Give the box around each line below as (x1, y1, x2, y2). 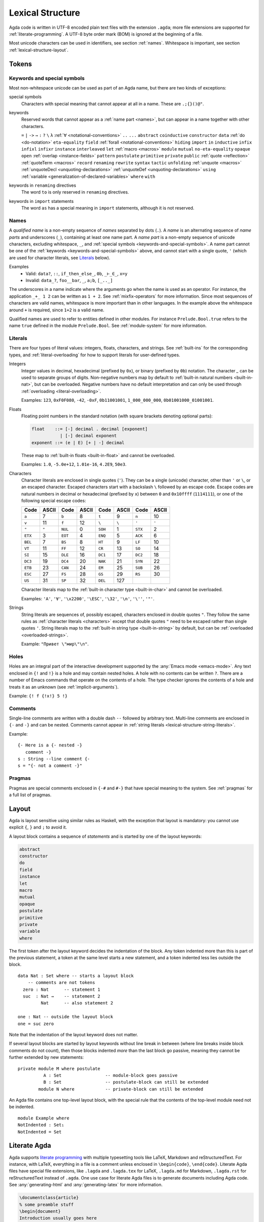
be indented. (9, 1104, 35, 1110)
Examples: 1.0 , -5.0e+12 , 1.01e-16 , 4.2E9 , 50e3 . (21, 461, 127, 467)
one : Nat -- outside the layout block (18, 1014, 113, 1020)
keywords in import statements (9, 198, 74, 204)
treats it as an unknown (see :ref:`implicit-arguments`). (9, 684, 119, 690)
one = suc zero (18, 1021, 54, 1026)
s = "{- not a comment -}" (18, 763, 83, 768)
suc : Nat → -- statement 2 (22, 994, 100, 999)
